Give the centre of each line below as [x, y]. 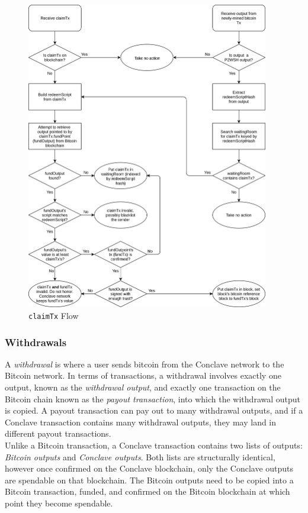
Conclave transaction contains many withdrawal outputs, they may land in [141, 422]
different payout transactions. [58, 433]
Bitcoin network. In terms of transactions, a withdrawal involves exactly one [143, 375]
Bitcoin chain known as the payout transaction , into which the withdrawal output [153, 399]
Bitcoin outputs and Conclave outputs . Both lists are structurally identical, [140, 456]
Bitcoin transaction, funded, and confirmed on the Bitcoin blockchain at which [147, 491]
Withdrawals [36, 342]
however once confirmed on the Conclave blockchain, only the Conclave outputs [149, 468]
